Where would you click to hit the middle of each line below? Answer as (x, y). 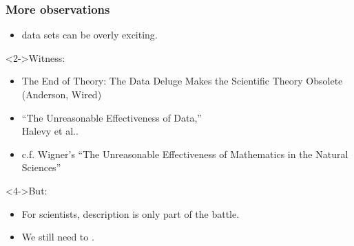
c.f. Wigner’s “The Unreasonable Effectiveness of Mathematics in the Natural (185, 154)
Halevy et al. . (50, 131)
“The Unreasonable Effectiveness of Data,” (112, 117)
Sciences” (41, 167)
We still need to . (58, 237)
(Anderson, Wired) (62, 94)
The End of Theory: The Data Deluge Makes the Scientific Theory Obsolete (182, 81)
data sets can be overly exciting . (90, 35)
